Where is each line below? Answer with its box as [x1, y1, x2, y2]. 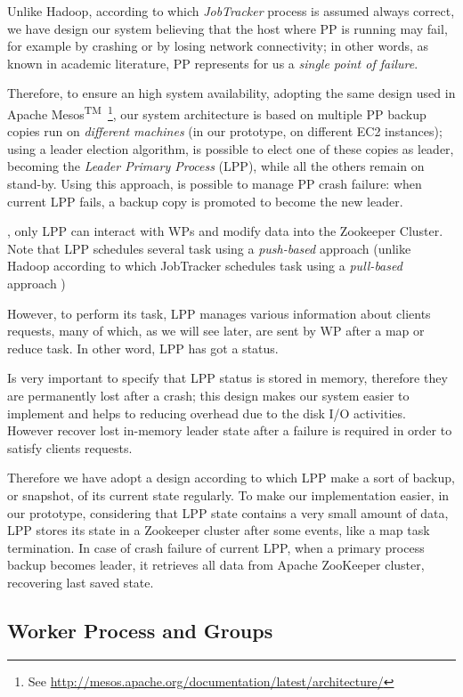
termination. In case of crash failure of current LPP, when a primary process [7, 538, 425, 556]
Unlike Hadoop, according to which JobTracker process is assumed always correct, [7, 2, 455, 20]
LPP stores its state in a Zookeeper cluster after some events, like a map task [7, 521, 430, 539]
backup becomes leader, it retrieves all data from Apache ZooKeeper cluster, [7, 555, 425, 574]
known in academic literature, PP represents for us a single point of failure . [7, 53, 418, 72]
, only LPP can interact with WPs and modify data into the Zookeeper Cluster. [7, 222, 443, 240]
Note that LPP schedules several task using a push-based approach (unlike [7, 239, 411, 257]
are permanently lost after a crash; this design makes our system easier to [7, 385, 410, 404]
